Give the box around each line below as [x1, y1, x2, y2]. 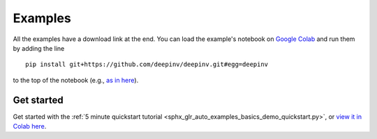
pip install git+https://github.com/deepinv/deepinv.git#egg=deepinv [25, 60, 269, 69]
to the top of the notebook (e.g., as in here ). [13, 76, 139, 84]
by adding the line [13, 44, 65, 52]
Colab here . [13, 122, 47, 131]
